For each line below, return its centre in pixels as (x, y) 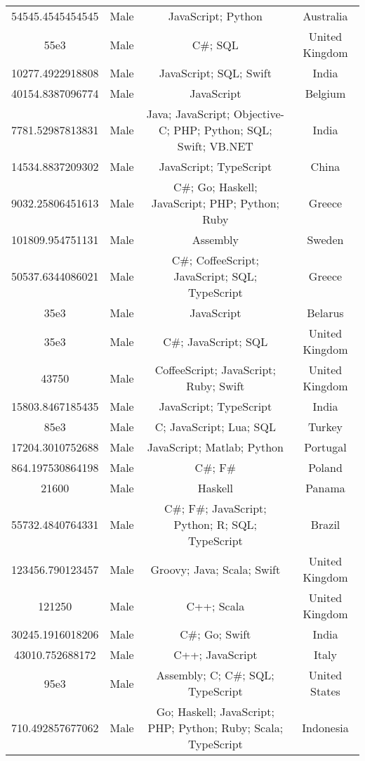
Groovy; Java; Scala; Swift (215, 569)
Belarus (325, 313)
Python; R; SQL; (215, 524)
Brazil (325, 524)
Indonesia (325, 728)
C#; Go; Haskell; (215, 187)
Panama (325, 488)
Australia (325, 16)
